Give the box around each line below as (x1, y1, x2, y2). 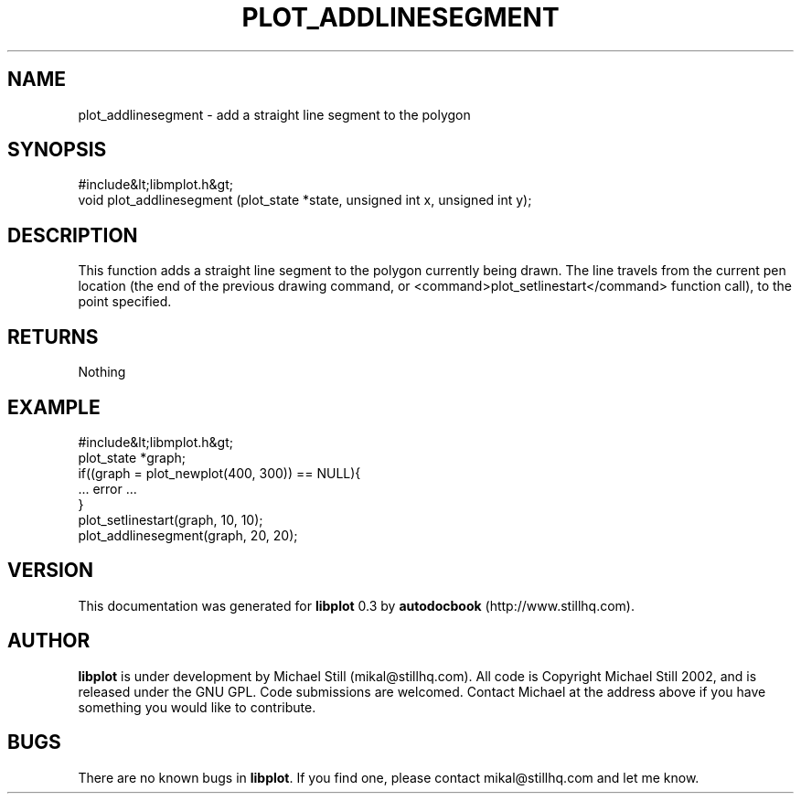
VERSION (7, 559, 94, 582)
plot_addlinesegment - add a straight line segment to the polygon (78, 106, 471, 123)
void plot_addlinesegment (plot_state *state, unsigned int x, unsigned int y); (78, 192, 532, 208)
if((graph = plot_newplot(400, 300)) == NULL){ (78, 465, 361, 481)
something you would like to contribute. (78, 699, 316, 715)
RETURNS (7, 325, 99, 348)
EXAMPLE (7, 395, 101, 419)
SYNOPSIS (7, 138, 107, 162)
